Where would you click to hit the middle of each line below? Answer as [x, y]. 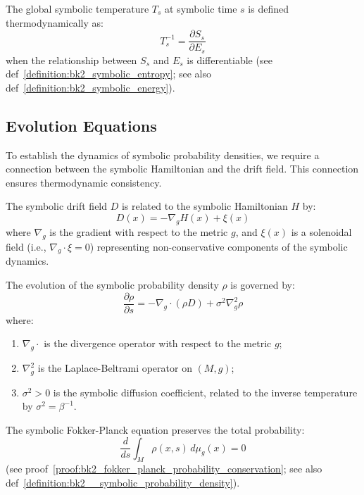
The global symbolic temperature [77, 8]
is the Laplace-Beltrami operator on [115, 368]
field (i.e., [26, 246]
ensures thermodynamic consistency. [84, 182]
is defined [268, 8]
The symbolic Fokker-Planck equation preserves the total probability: [155, 430]
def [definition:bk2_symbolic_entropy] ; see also [108, 74]
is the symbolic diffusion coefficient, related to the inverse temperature [205, 392]
